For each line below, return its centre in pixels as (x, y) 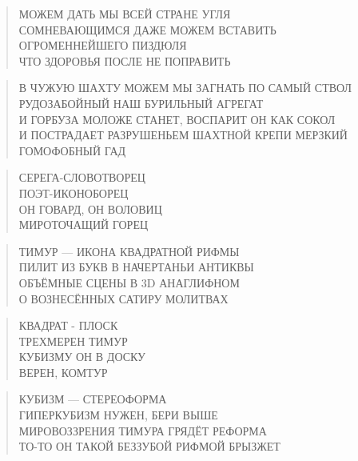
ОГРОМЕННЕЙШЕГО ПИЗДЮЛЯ (103, 45)
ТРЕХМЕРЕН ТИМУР (73, 341)
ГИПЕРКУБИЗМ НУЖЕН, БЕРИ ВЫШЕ (118, 415)
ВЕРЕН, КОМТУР (63, 372)
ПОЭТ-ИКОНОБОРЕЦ (74, 192)
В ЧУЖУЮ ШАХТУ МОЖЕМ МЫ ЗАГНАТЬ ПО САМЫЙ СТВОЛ (185, 88)
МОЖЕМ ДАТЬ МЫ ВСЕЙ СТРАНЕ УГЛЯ (125, 14)
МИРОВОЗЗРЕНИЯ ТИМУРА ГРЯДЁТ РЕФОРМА (143, 430)
